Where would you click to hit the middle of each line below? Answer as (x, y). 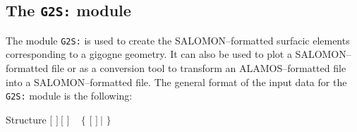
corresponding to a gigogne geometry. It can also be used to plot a (149, 54)
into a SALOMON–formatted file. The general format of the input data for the (176, 82)
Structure (26, 119)
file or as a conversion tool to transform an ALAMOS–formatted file (199, 68)
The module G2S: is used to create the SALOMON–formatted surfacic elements (178, 40)
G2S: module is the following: (69, 96)
